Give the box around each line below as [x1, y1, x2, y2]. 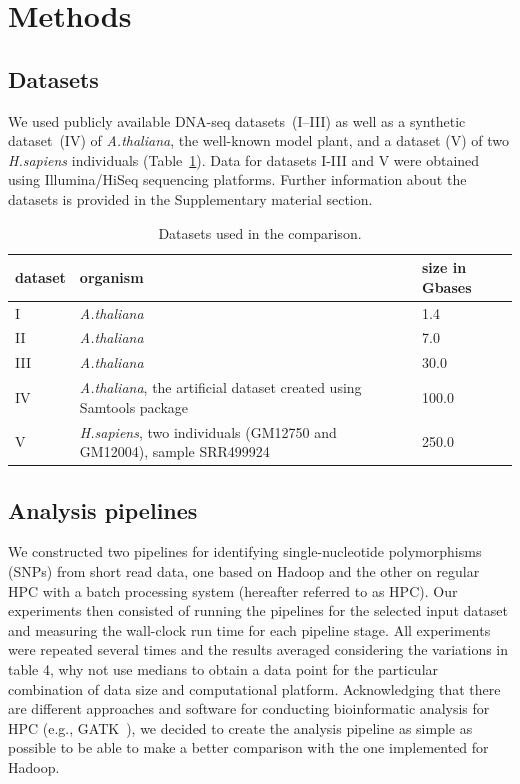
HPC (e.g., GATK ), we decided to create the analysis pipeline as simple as [8, 717, 473, 738]
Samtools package [79, 396, 189, 417]
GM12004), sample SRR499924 [79, 441, 270, 462]
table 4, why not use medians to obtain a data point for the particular [8, 659, 439, 679]
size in [422, 257, 467, 278]
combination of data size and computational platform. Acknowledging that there [8, 678, 501, 699]
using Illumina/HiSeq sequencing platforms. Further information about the [8, 169, 467, 190]
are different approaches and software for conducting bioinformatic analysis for [8, 698, 490, 719]
